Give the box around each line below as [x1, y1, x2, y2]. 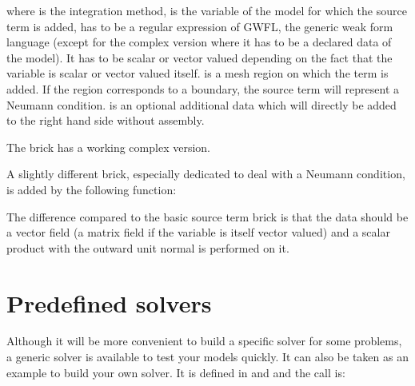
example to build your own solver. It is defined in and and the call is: [6, 364, 345, 380]
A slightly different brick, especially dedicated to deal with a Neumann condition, [6, 165, 405, 182]
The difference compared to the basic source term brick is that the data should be [6, 208, 409, 225]
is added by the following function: [6, 181, 177, 197]
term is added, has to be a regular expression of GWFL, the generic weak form [6, 18, 393, 34]
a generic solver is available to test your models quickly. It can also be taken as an [6, 348, 409, 365]
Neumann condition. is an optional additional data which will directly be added [6, 96, 397, 113]
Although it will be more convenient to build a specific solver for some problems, [6, 332, 402, 349]
